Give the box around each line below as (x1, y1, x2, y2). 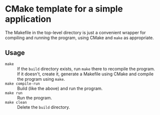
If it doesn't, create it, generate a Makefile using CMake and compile (17, 71, 154, 77)
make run (5, 90, 23, 95)
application (5, 14, 52, 25)
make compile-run (5, 81, 40, 86)
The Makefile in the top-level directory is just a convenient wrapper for (5, 29, 146, 35)
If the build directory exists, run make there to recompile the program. (17, 66, 155, 72)
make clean (5, 100, 27, 105)
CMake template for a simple (5, 3, 123, 14)
